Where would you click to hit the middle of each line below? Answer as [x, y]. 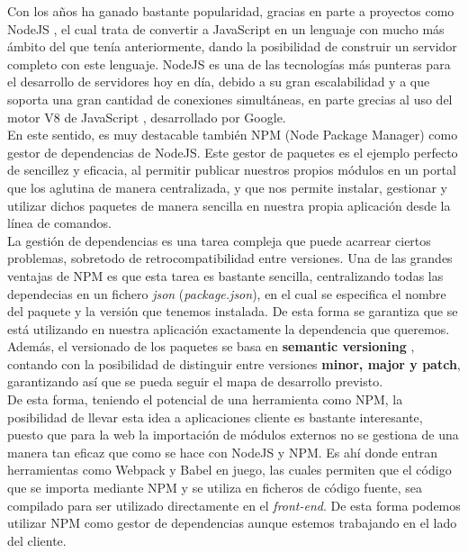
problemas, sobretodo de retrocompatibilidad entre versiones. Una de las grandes [230, 258]
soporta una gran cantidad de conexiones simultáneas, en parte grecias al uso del [230, 99]
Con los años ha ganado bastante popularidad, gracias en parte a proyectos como [231, 11]
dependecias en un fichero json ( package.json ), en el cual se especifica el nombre [227, 293]
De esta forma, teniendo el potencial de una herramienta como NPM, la [205, 399]
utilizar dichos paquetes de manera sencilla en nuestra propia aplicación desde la [229, 205]
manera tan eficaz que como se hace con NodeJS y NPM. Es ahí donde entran [222, 452]
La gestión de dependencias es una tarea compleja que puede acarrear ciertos [219, 240]
